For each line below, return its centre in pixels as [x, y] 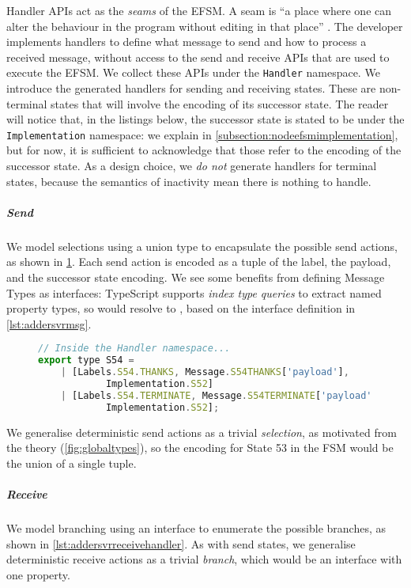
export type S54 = [86, 360]
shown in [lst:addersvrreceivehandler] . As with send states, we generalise [181, 543]
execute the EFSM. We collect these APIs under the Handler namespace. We [193, 72]
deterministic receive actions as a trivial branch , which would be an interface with [204, 559]
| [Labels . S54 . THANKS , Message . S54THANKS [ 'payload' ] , [205, 372]
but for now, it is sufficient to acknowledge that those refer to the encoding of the [204, 150]
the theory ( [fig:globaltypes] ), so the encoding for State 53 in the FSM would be [200, 448]
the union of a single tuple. [72, 463]
